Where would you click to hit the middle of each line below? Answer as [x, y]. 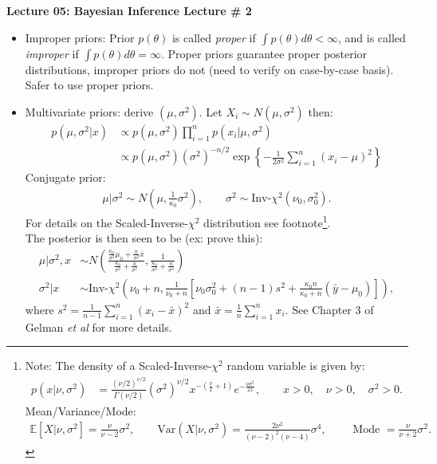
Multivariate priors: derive [89, 111]
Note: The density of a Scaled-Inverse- [118, 366]
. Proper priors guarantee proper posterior [264, 53]
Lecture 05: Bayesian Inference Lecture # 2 [129, 10]
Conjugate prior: [65, 177]
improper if [52, 53]
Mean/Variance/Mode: [81, 411]
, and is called [372, 37]
